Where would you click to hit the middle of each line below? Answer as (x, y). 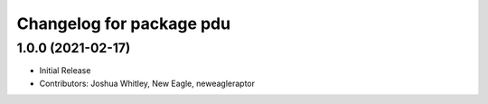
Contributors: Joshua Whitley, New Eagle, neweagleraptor (147, 83)
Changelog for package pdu (123, 24)
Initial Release (65, 71)
